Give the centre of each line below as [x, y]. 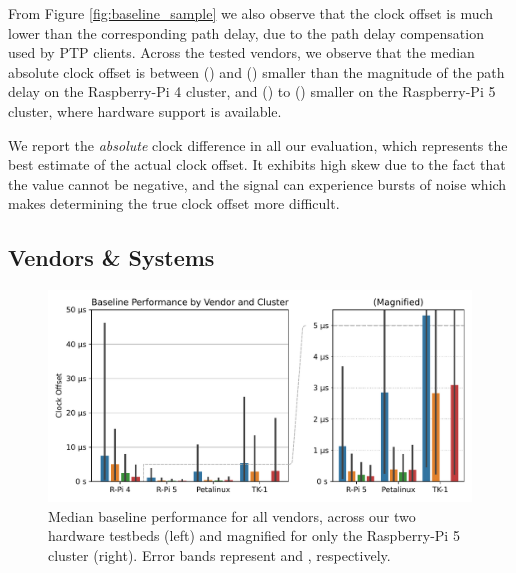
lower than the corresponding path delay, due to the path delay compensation [246, 32]
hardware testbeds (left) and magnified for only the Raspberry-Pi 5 [254, 535]
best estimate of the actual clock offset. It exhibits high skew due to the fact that [257, 164]
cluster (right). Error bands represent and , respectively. [219, 554]
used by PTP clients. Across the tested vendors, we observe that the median [241, 52]
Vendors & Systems [111, 257]
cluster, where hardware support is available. [145, 110]
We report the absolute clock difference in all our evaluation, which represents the [258, 144]
